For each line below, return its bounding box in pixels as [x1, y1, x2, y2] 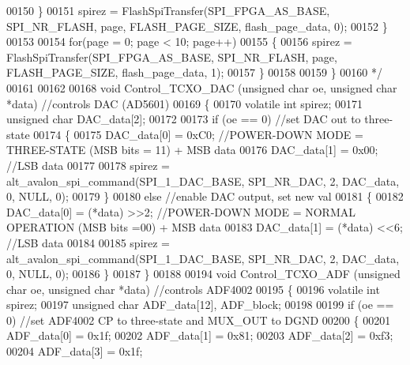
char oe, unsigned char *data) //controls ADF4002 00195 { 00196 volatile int [6, 280, 380, 297]
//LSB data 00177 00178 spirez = [6, 156, 170, 173]
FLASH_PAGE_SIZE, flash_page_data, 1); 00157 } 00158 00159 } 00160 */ [6, 64, 383, 81]
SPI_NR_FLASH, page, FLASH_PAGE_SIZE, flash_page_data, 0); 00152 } [6, 17, 388, 34]
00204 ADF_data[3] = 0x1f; [6, 343, 143, 359]
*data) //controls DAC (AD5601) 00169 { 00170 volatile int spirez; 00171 [6, 95, 363, 111]
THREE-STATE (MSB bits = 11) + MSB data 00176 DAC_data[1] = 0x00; [6, 141, 378, 158]
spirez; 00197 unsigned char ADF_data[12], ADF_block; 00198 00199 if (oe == [6, 296, 394, 313]
